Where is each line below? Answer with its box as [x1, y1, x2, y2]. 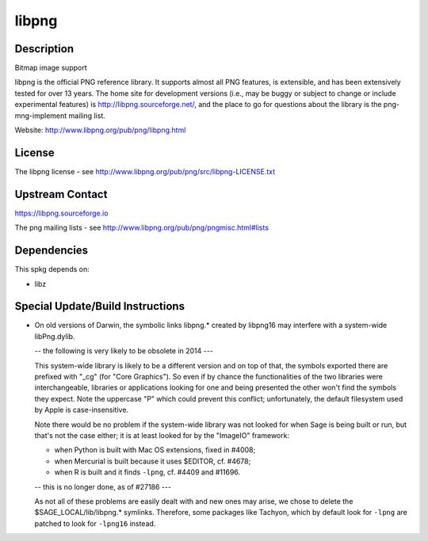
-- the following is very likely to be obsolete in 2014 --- [34, 346, 214, 356]
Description [14, 42, 75, 55]
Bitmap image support [14, 63, 87, 73]
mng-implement [14, 111, 67, 120]
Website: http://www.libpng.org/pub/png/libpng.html [14, 125, 186, 135]
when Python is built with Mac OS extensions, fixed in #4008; [54, 445, 256, 455]
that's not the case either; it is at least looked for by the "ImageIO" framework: [34, 430, 289, 440]
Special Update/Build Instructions [14, 299, 185, 313]
